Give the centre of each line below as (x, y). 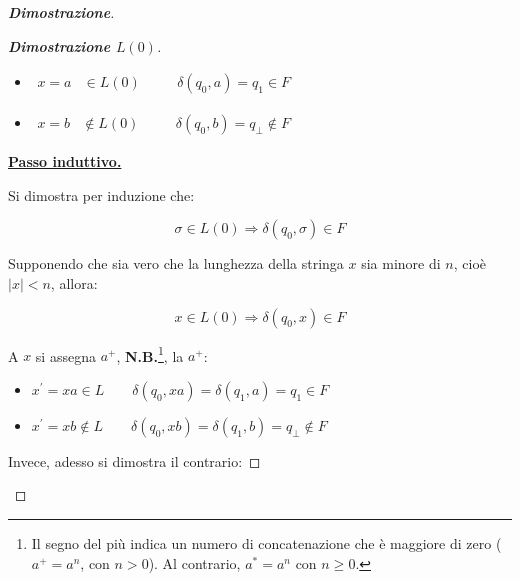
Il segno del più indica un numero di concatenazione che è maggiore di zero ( (266, 543)
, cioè (469, 263)
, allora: (74, 283)
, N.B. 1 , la (150, 354)
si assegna (65, 355)
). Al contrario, (194, 562)
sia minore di (401, 263)
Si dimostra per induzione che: (101, 194)
